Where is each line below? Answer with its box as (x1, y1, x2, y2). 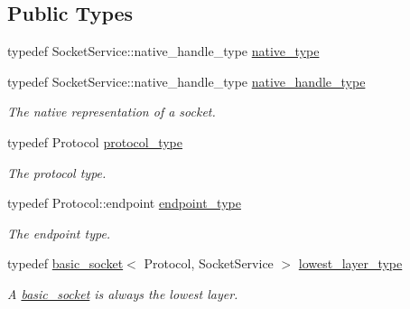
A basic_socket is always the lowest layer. (7, 284, 238, 303)
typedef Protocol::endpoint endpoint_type (7, 193, 241, 212)
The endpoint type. (7, 223, 111, 242)
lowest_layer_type (298, 254, 403, 273)
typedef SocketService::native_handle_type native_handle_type (7, 71, 366, 90)
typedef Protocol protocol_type (7, 132, 182, 151)
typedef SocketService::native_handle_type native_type (7, 42, 320, 61)
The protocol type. (7, 163, 107, 182)
